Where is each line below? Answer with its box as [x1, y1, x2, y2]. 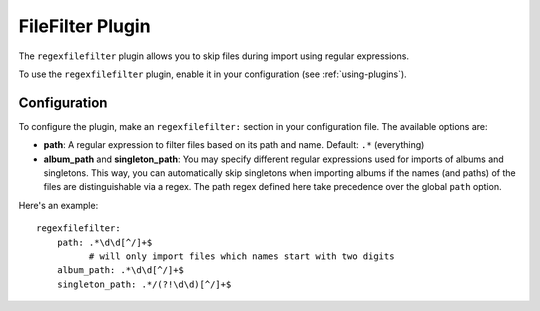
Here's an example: [18, 199, 99, 211]
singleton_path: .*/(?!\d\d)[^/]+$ [56, 278, 232, 290]
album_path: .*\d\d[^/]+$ [56, 265, 185, 276]
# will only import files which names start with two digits [88, 250, 395, 262]
